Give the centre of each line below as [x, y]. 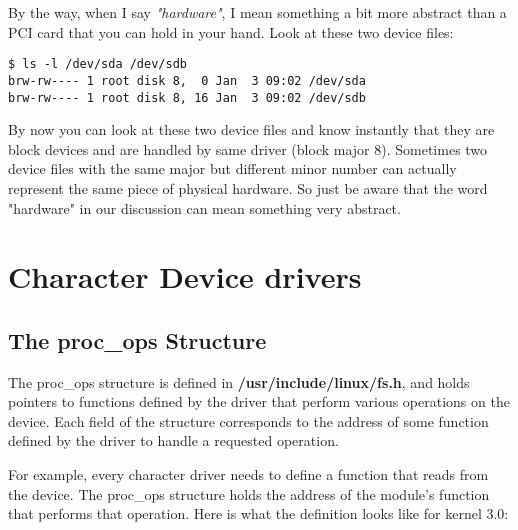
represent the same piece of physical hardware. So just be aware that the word [248, 187]
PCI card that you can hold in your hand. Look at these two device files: [231, 31]
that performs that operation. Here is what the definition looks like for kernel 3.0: [258, 513]
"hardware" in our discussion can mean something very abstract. [204, 207]
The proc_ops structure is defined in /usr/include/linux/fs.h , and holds [239, 381]
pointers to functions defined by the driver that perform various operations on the [259, 401]
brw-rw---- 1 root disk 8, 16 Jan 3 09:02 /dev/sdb [187, 97]
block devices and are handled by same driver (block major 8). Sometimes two [248, 148]
